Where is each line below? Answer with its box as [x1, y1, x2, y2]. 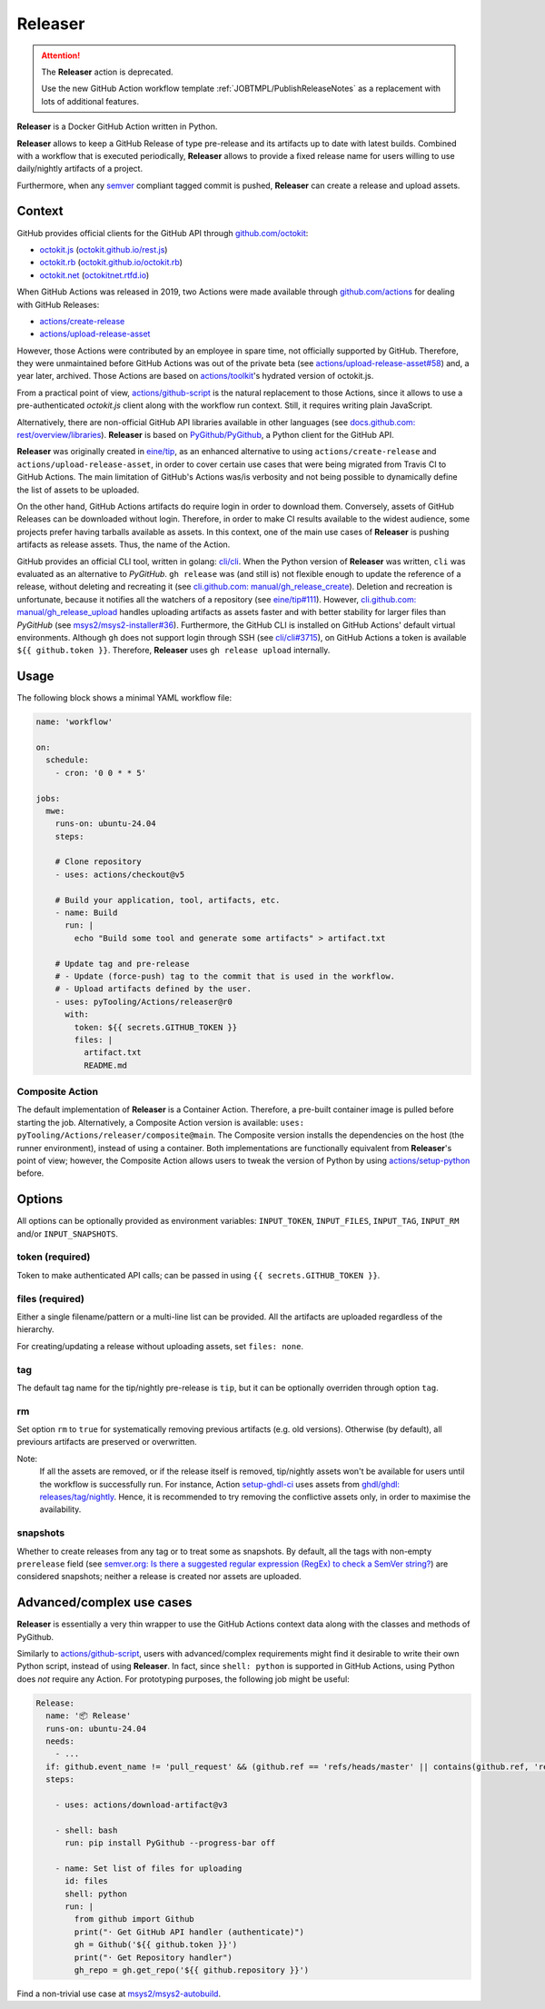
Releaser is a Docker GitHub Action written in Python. [16, 121, 218, 132]
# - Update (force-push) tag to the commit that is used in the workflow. [54, 971, 395, 981]
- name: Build [54, 908, 118, 918]
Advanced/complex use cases [16, 1595, 193, 1610]
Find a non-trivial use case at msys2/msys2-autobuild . [16, 1988, 222, 1999]
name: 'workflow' [35, 717, 114, 727]
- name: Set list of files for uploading [54, 1863, 243, 1874]
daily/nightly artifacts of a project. [16, 164, 144, 174]
